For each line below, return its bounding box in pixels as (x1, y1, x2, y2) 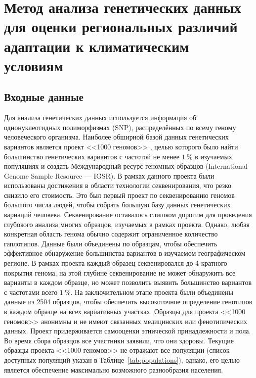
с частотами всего (4, 286, 58, 297)
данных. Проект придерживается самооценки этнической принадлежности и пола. (4, 326, 251, 336)
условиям (4, 55, 64, 75)
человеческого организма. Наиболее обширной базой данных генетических (4, 132, 229, 142)
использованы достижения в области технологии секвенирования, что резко (4, 180, 232, 190)
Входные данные (4, 89, 84, 104)
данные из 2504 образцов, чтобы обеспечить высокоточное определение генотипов (4, 296, 253, 307)
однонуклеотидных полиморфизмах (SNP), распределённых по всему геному (4, 122, 236, 132)
